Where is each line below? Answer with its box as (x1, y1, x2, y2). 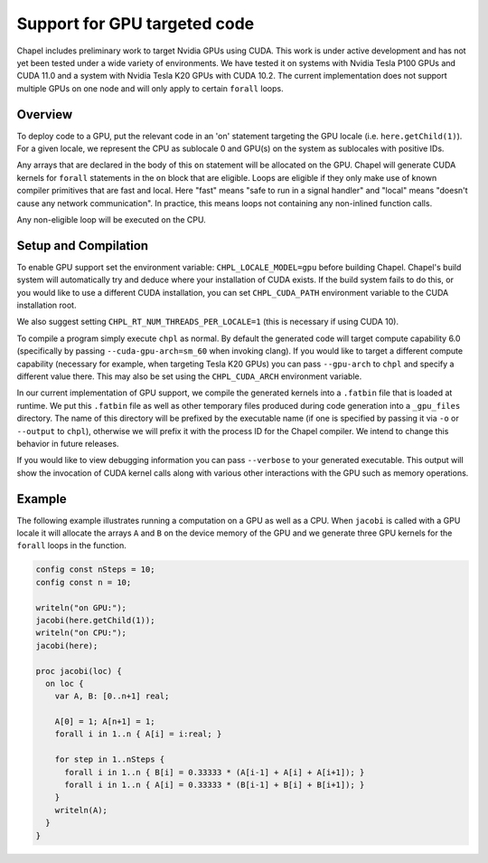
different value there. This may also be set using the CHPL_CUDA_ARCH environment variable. (16, 371, 362, 382)
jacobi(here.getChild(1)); (35, 615, 155, 625)
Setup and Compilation (16, 238, 149, 253)
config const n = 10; (35, 577, 132, 587)
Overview (16, 107, 73, 122)
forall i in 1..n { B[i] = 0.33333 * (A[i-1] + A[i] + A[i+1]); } (64, 767, 365, 777)
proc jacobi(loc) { (35, 666, 122, 676)
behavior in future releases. (16, 438, 119, 449)
